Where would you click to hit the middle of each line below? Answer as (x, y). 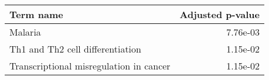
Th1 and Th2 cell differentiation (75, 49)
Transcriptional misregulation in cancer (90, 66)
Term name (36, 14)
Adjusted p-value (220, 14)
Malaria (25, 32)
